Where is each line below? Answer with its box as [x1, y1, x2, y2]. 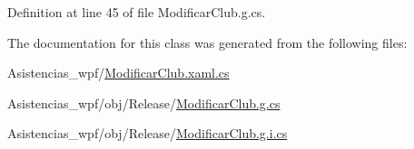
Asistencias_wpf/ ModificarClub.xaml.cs [7, 63, 230, 82]
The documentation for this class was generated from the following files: [7, 33, 408, 51]
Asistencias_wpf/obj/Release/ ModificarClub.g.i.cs [7, 124, 288, 143]
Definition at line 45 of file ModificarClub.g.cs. [7, 3, 266, 21]
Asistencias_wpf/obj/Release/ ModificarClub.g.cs [7, 93, 281, 112]
